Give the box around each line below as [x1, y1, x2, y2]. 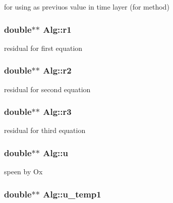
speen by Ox [4, 166, 43, 177]
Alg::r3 [43, 105, 72, 118]
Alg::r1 [43, 23, 72, 35]
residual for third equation [4, 125, 86, 136]
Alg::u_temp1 [43, 187, 101, 200]
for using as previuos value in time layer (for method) [4, 2, 169, 12]
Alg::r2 [43, 64, 72, 77]
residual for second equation [4, 84, 91, 94]
